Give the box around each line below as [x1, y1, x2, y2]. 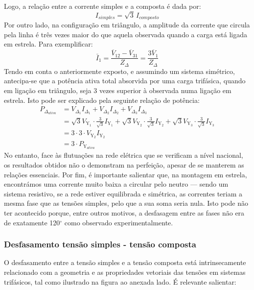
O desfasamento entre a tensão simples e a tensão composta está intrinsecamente [4, 257, 246, 267]
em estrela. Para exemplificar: [4, 39, 93, 49]
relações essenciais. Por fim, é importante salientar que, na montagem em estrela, [4, 169, 247, 179]
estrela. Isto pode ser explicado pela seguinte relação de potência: [4, 95, 200, 105]
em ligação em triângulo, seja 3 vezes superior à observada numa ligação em [4, 85, 231, 95]
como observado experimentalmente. [64, 217, 173, 227]
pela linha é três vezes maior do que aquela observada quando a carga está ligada [4, 29, 248, 39]
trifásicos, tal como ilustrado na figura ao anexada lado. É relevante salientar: [4, 276, 236, 287]
